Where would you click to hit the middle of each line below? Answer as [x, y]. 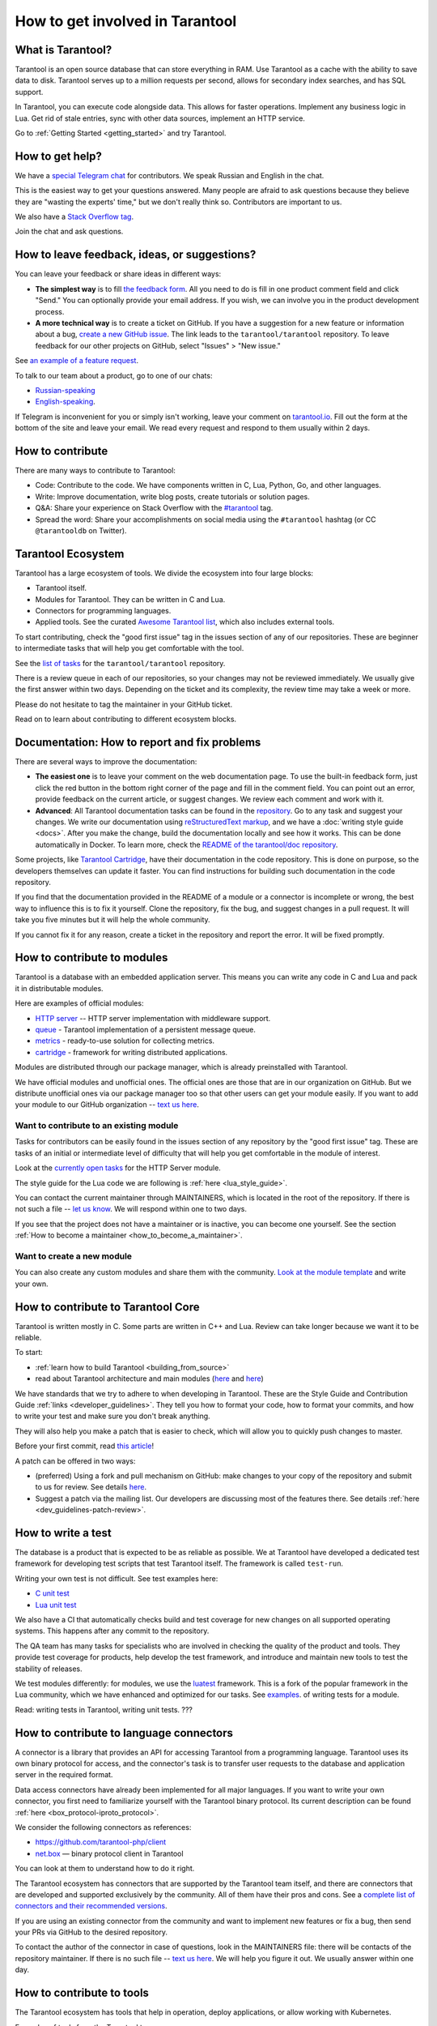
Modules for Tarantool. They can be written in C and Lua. [130, 599]
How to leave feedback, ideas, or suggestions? [136, 255]
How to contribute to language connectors [124, 1733]
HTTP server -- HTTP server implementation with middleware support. [153, 1018]
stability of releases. [49, 1669]
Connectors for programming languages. [103, 611]
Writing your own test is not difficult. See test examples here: [117, 1578]
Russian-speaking [66, 390]
